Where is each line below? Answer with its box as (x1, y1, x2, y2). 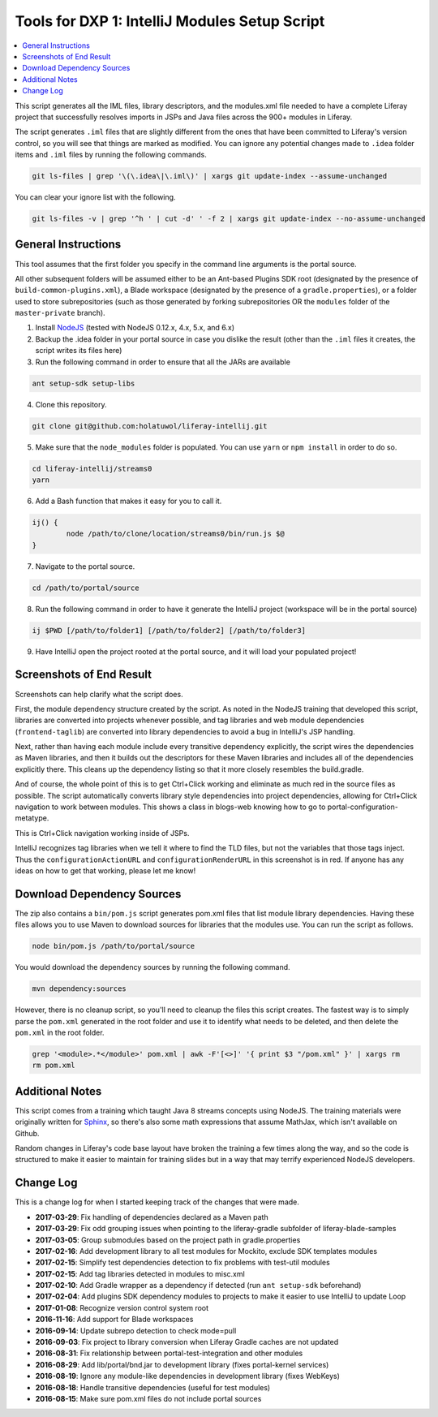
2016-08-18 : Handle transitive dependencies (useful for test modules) (35, 1382, 271, 1392)
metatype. (15, 813, 49, 823)
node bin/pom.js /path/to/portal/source (32, 941, 195, 951)
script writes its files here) (35, 346, 122, 355)
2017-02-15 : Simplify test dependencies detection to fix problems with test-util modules (35, 1258, 330, 1268)
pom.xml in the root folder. (15, 1027, 105, 1038)
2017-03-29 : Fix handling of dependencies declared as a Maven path (35, 1212, 268, 1221)
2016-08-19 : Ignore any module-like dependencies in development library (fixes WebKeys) (35, 1372, 340, 1381)
